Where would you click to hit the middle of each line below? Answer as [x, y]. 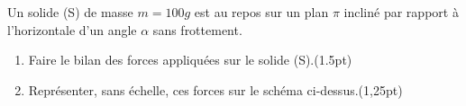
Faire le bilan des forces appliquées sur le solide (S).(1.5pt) [190, 60]
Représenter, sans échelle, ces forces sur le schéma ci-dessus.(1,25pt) [215, 89]
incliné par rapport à [401, 12]
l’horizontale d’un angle [72, 29]
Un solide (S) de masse [70, 12]
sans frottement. [197, 29]
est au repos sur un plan [261, 12]
